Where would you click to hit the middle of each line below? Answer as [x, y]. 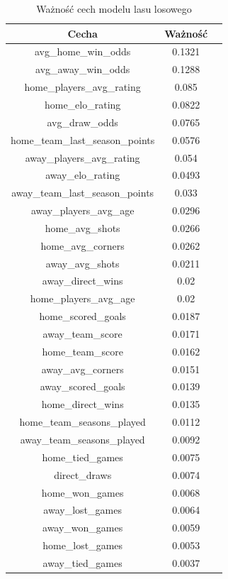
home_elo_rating [82, 104]
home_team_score [82, 351]
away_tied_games [82, 562]
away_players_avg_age [82, 210]
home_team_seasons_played [82, 422]
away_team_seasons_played [82, 439]
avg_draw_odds [82, 122]
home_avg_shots [82, 227]
